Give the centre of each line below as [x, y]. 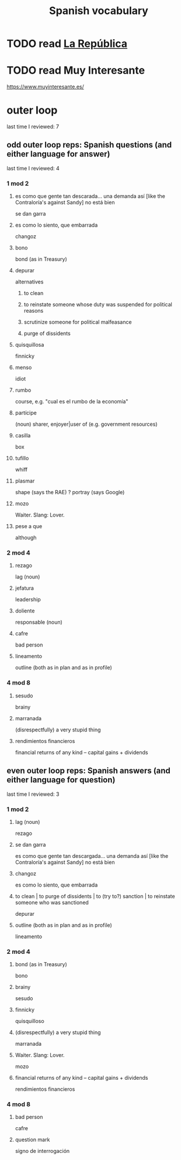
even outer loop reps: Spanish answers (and [89, 771]
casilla [23, 436]
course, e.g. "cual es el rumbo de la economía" [72, 402]
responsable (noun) [39, 622]
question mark [32, 1140]
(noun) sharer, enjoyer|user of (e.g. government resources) [86, 424]
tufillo [22, 458]
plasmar [25, 481]
